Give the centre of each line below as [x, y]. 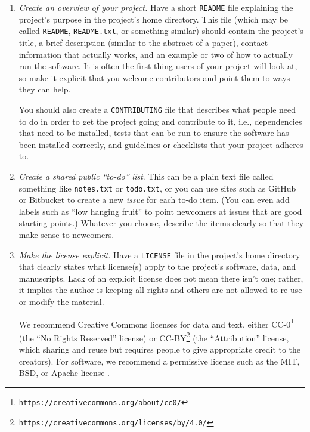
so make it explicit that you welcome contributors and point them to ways [154, 77]
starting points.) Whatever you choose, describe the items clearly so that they [161, 223]
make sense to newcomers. [66, 234]
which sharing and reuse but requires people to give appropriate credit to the [160, 349]
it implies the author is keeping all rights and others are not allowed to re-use [160, 290]
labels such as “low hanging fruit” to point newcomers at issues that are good [160, 211]
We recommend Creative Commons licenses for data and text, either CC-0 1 [156, 323]
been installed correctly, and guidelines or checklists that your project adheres [161, 144]
